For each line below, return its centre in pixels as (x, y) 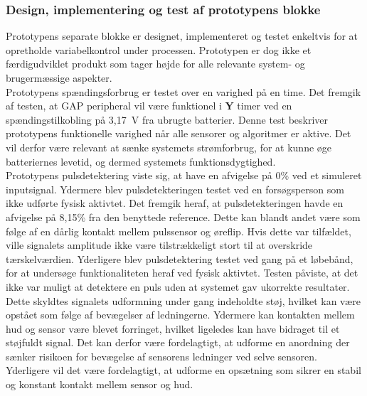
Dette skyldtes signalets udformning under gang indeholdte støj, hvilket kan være (183, 300)
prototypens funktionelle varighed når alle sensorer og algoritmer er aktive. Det (179, 133)
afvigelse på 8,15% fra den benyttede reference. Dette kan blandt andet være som (183, 216)
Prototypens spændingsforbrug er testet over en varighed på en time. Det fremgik (183, 91)
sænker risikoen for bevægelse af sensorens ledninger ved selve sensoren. (161, 356)
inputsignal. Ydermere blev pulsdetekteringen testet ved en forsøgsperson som (175, 189)
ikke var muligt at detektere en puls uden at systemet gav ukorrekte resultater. (178, 286)
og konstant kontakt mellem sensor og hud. (100, 384)
